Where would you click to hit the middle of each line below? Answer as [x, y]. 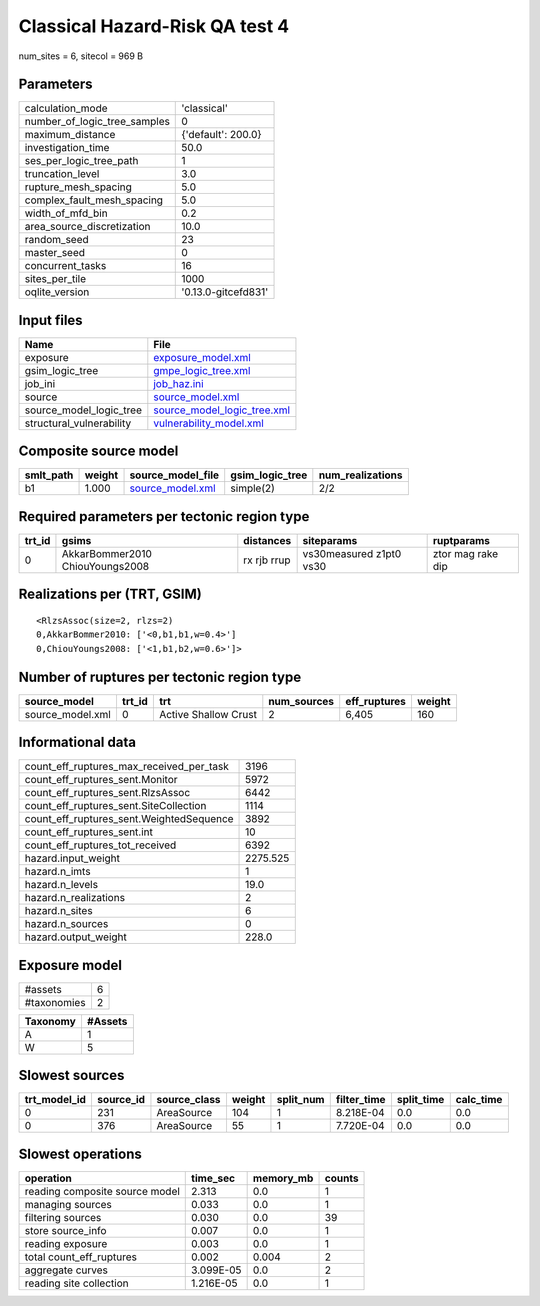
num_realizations [360, 475]
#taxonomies [55, 1002]
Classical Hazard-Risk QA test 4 [154, 26]
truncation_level [62, 174]
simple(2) [252, 488]
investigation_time [67, 148]
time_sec [213, 1178]
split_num [300, 1100]
